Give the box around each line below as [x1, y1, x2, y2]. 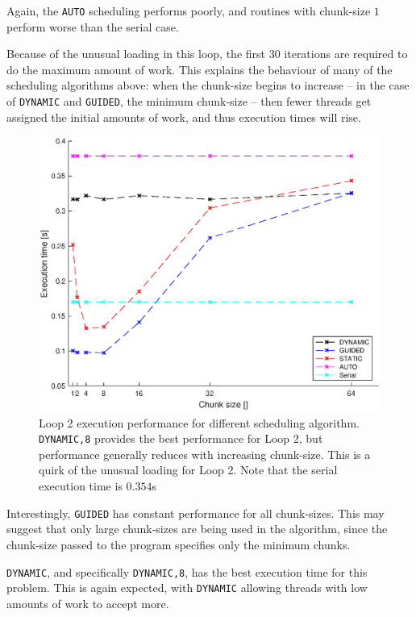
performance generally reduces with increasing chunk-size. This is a [39, 445, 371, 462]
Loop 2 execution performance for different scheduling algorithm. [39, 414, 360, 431]
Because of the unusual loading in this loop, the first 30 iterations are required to [6, 45, 408, 62]
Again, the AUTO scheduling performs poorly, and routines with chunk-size [6, 2, 371, 19]
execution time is [39, 477, 123, 494]
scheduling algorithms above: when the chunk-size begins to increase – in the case [6, 77, 410, 94]
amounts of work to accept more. [6, 594, 169, 611]
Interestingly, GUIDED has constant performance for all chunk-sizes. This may [6, 504, 385, 521]
